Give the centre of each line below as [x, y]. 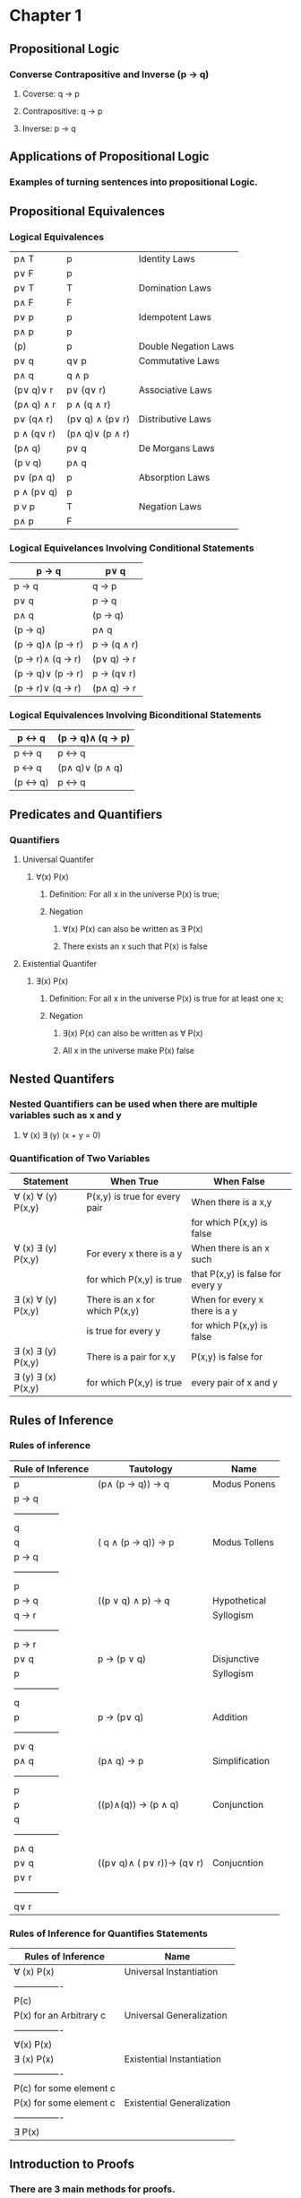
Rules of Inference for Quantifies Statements [109, 1933]
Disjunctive [236, 1658]
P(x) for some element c [64, 2103]
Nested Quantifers [62, 1078]
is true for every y [124, 1331]
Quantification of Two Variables [80, 1158]
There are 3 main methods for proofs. [92, 2189]
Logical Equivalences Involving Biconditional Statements [135, 716]
